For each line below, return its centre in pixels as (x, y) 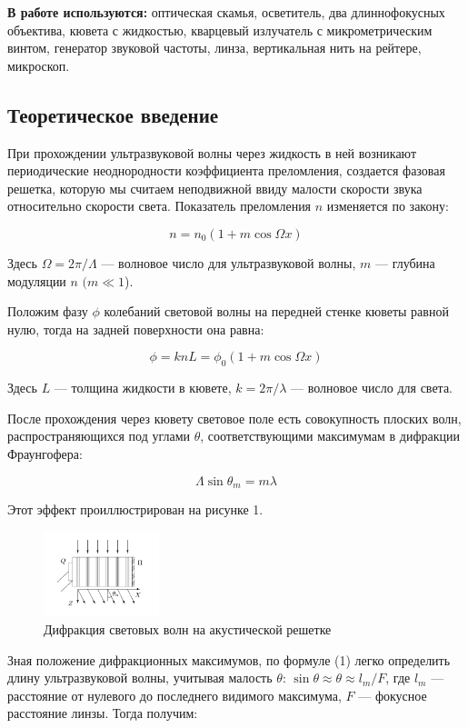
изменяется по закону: (388, 206)
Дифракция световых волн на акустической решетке (188, 628)
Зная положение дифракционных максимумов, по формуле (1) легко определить (229, 659)
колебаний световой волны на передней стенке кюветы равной (276, 311)
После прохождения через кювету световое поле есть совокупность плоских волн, (234, 418)
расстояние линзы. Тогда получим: (103, 713)
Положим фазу (48, 311)
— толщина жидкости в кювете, (143, 388)
